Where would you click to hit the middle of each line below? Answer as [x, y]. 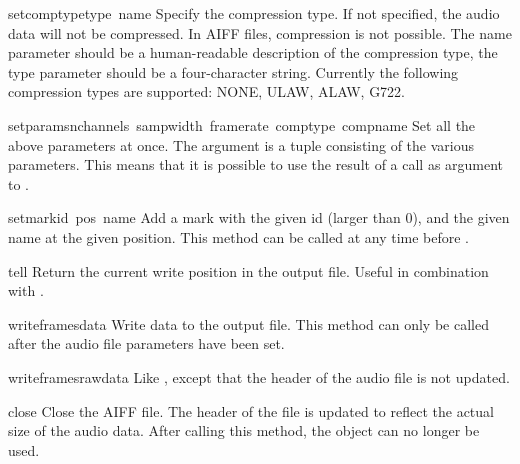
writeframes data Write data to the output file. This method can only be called [248, 323]
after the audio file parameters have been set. [146, 343]
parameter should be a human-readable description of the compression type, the [253, 52]
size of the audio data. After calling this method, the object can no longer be [244, 430]
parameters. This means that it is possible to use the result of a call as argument [256, 164]
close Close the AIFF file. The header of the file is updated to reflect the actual [251, 410]
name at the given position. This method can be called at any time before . [239, 236]
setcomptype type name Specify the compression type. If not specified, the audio [254, 13]
